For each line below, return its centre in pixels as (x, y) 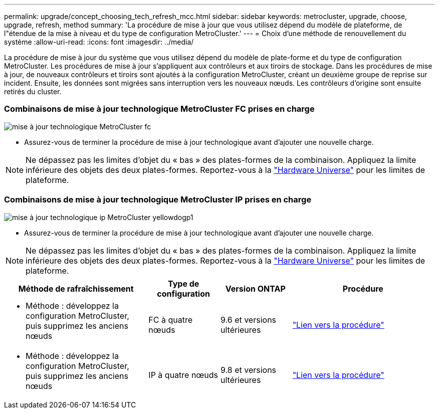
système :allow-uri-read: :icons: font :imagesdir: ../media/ (99, 42)
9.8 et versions (248, 370)
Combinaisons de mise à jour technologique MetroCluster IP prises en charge (158, 200)
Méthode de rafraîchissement (76, 288)
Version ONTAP (255, 288)
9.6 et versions (248, 320)
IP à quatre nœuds (183, 375)
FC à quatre (171, 320)
